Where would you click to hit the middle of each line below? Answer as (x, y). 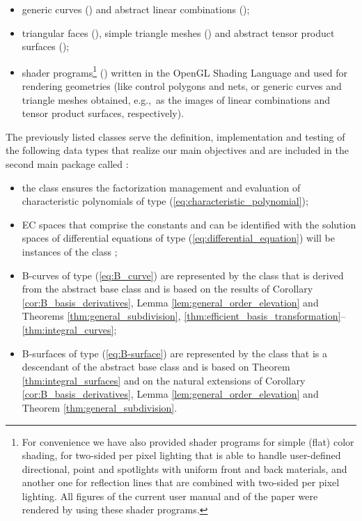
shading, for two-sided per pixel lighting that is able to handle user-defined (181, 455)
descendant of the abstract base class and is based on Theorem (156, 367)
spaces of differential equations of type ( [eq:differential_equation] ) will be (178, 238)
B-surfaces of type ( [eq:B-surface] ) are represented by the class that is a (174, 353)
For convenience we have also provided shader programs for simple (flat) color (188, 441)
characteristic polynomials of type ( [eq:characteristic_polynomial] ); (165, 201)
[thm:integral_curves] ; (69, 329)
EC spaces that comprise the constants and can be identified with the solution (189, 224)
